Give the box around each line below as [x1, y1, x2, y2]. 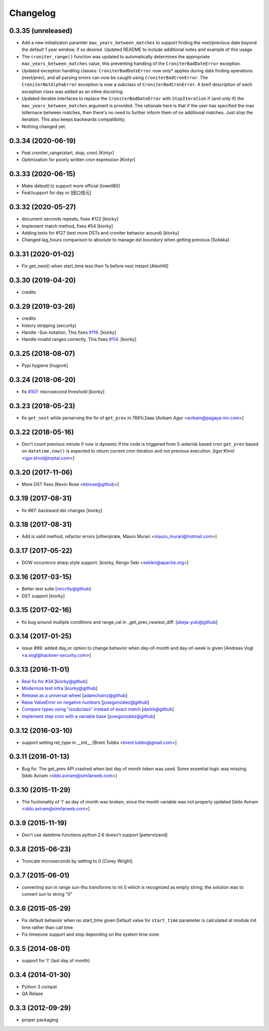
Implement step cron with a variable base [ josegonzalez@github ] [21, 713, 155, 719]
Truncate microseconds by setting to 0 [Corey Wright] [21, 858, 133, 864]
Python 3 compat [21, 984, 57, 990]
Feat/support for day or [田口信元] [21, 190, 92, 196]
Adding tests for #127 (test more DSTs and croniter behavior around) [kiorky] [21, 230, 179, 236]
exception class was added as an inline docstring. [21, 88, 124, 94]
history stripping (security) [21, 322, 77, 328]
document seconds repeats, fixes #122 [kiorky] [21, 216, 119, 222]
